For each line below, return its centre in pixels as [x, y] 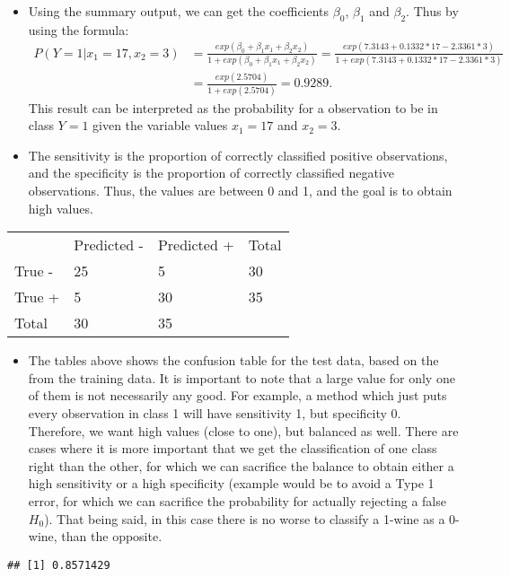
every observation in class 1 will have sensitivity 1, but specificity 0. [215, 413]
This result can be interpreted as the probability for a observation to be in [233, 107]
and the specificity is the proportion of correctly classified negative [211, 173]
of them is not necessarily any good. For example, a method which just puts [237, 395]
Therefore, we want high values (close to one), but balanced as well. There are [243, 430]
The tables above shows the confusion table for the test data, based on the [233, 360]
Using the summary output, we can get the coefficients [179, 11]
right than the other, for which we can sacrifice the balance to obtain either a [241, 465]
